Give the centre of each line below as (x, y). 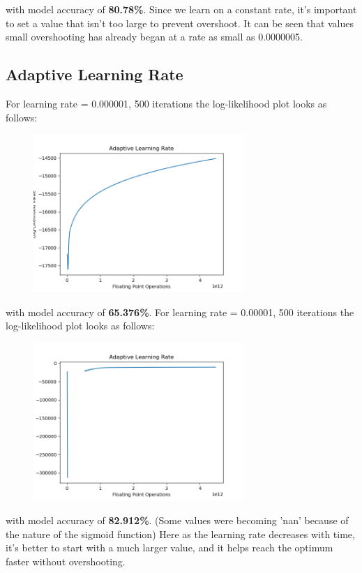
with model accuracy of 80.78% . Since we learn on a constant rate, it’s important (181, 9)
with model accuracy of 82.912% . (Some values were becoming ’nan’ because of (177, 520)
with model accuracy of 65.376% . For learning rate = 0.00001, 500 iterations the (180, 312)
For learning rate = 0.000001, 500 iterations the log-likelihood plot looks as (166, 103)
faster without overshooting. (66, 561)
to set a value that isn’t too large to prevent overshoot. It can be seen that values (180, 23)
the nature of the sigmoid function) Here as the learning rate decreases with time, (180, 534)
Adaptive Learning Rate (95, 74)
